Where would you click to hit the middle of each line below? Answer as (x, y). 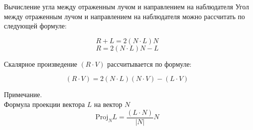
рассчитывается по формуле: (149, 64)
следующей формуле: (35, 26)
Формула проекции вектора (45, 104)
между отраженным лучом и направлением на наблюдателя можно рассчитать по (125, 16)
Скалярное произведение (41, 64)
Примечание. (23, 94)
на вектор (108, 104)
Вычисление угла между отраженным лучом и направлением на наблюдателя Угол (126, 6)
